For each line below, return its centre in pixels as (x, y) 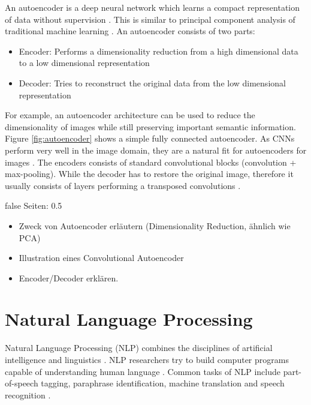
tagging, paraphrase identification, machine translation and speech (163, 383)
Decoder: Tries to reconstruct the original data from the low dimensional (152, 82)
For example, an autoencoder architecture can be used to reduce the (130, 115)
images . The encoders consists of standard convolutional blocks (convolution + (151, 162)
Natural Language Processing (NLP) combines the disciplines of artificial (139, 348)
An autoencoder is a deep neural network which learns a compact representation (152, 7)
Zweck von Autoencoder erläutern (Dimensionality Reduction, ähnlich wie (155, 225)
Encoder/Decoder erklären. (69, 277)
